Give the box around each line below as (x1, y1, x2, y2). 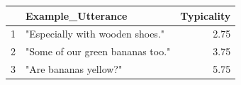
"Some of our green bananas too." (26, 44, 171, 59)
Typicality (180, 8, 231, 23)
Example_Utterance (26, 8, 128, 23)
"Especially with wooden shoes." (26, 26, 165, 41)
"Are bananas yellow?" (26, 62, 123, 76)
